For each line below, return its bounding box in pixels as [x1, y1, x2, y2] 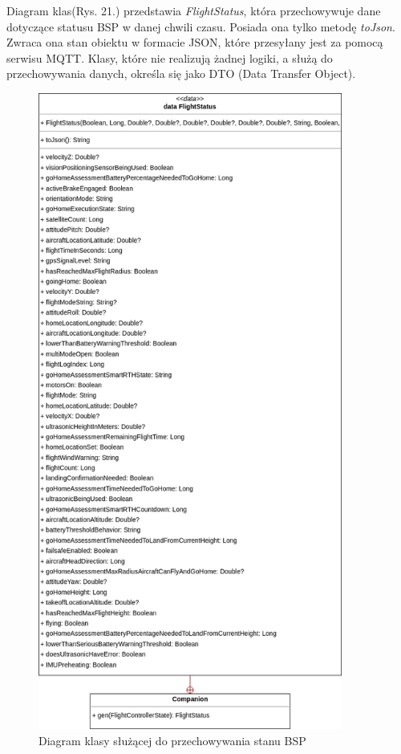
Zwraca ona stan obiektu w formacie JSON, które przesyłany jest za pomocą [6, 34, 383, 51]
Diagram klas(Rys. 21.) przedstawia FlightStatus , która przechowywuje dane [6, 2, 381, 18]
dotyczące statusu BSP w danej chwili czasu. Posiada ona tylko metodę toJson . [6, 18, 395, 35]
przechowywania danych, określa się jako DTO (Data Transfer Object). [6, 65, 356, 82]
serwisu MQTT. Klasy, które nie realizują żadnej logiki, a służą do [6, 49, 333, 66]
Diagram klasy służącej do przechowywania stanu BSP [38, 732, 306, 748]
